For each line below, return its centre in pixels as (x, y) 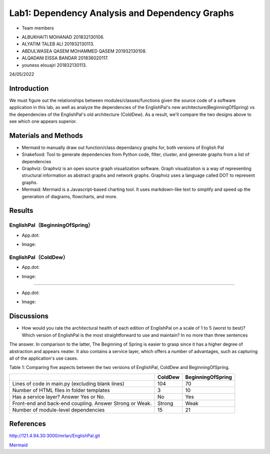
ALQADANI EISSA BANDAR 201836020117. (65, 58)
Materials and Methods (46, 136)
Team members (38, 28)
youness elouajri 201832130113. (54, 65)
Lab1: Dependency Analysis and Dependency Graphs (122, 13)
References (27, 424)
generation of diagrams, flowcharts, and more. (69, 196)
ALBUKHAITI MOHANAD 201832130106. (63, 37)
